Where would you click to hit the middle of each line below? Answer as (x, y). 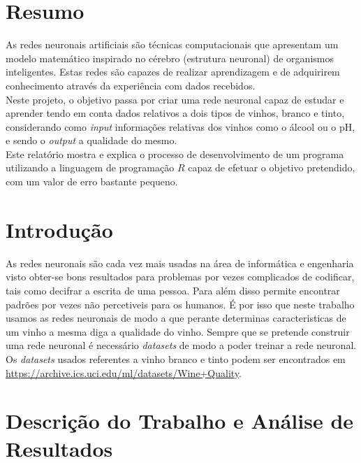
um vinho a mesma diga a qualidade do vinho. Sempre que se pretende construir (178, 331)
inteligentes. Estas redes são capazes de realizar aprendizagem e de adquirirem (173, 72)
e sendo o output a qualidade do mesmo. (91, 140)
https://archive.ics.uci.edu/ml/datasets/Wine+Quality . (124, 372)
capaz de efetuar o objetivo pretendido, (272, 168)
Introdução (59, 229)
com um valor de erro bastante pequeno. (92, 181)
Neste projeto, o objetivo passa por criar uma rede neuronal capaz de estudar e (175, 99)
